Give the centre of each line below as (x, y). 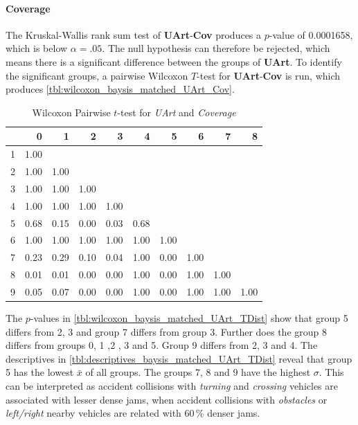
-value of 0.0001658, (311, 34)
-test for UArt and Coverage (177, 112)
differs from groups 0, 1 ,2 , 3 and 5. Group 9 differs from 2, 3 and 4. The (162, 345)
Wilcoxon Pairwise (71, 112)
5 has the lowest (40, 372)
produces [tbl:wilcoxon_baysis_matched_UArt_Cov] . (120, 89)
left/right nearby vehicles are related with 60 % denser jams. (133, 413)
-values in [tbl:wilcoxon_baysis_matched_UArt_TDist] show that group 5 (189, 318)
